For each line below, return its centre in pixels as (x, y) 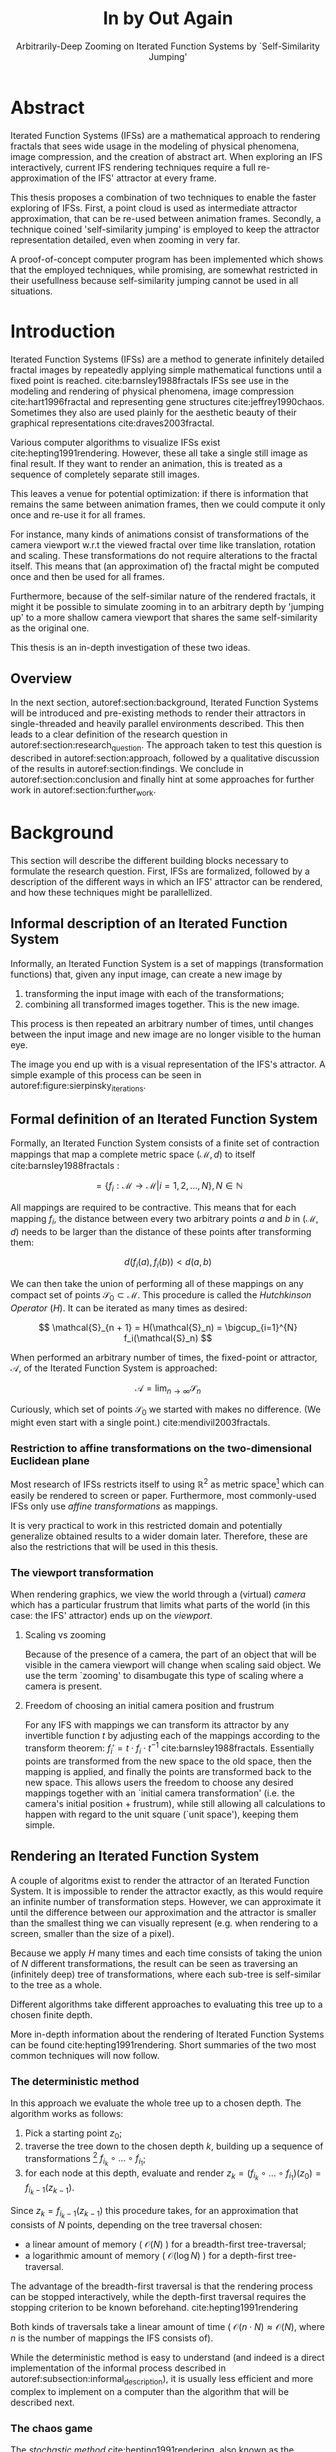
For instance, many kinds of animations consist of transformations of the (160, 534)
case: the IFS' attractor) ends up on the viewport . (111, 1616)
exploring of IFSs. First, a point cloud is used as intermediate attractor (154, 208)
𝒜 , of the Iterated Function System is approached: (114, 1368)
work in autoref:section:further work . (83, 791)
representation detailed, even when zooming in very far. (125, 239)
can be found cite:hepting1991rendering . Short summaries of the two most (163, 2044)
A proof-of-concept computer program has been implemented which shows (167, 259)
